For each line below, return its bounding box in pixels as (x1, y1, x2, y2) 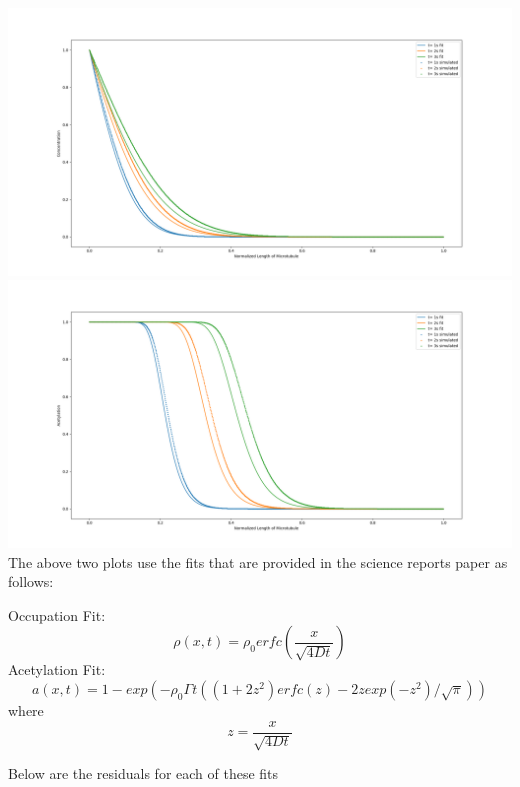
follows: (8, 571, 54, 592)
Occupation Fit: (8, 604, 106, 625)
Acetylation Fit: (8, 659, 106, 680)
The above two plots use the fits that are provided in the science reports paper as (8, 551, 508, 572)
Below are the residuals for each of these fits (8, 763, 279, 784)
